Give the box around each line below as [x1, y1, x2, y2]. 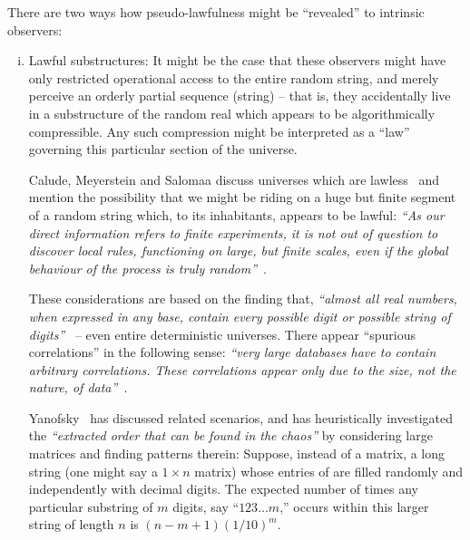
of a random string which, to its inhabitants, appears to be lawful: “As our [28, 205, 445, 224]
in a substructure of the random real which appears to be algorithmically [28, 103, 436, 122]
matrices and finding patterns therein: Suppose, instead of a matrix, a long [28, 444, 446, 463]
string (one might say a [28, 461, 158, 480]
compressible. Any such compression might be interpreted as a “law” [28, 121, 410, 140]
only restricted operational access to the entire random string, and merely [28, 68, 439, 87]
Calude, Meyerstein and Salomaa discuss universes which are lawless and [28, 169, 439, 188]
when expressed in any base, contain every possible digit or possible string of [28, 306, 451, 325]
